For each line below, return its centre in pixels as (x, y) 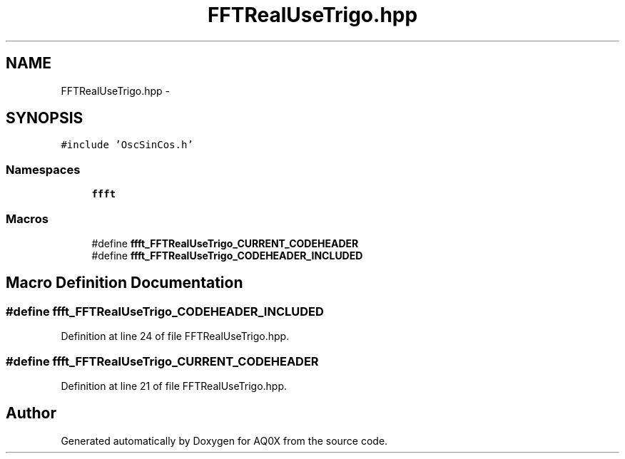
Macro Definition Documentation (125, 283)
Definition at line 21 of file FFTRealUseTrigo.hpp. (174, 386)
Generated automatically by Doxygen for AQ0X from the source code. (224, 440)
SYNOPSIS (45, 118)
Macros (27, 218)
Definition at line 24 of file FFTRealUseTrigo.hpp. (175, 336)
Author (31, 413)
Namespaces (43, 169)
